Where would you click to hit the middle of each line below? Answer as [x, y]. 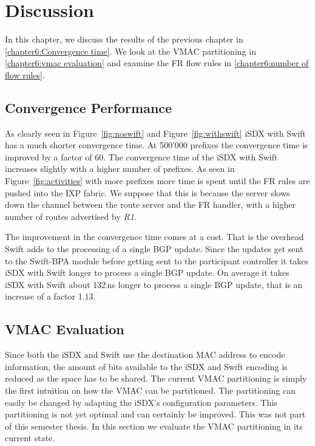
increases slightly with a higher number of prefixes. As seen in [120, 169]
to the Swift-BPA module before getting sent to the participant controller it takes [157, 260]
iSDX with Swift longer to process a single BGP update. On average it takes [147, 273]
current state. [30, 438]
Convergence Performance [89, 107]
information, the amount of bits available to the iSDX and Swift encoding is [146, 366]
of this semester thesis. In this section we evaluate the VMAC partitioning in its [154, 426]
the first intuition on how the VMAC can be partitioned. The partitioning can [150, 390]
